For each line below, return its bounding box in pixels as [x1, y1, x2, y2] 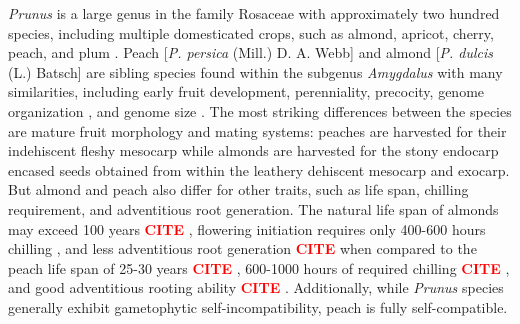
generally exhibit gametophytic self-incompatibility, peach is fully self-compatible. [8, 296, 508, 317]
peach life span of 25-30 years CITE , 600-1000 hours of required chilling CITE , [8, 257, 510, 278]
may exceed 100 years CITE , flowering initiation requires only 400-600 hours [8, 218, 486, 239]
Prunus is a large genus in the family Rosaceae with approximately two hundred [8, 3, 500, 23]
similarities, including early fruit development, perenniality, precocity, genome [8, 81, 485, 102]
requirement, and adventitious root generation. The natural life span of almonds [8, 198, 499, 219]
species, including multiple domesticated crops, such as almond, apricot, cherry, [8, 22, 494, 43]
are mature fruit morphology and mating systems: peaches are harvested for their [8, 120, 507, 141]
